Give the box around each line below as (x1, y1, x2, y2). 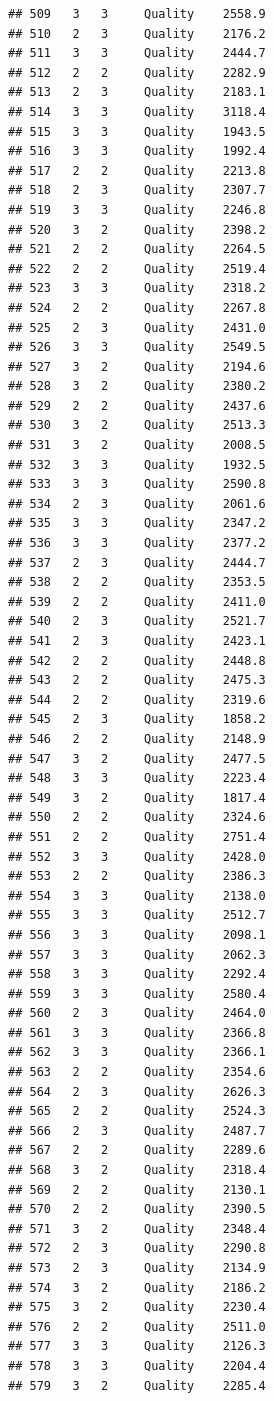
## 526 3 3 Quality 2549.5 (8, 340, 266, 355)
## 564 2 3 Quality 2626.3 (8, 1084, 266, 1099)
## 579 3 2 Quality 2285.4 (8, 1378, 266, 1393)
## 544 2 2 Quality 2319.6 (8, 692, 266, 707)
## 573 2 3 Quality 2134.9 (8, 1261, 266, 1275)
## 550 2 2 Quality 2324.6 (8, 810, 266, 825)
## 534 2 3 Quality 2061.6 (8, 496, 266, 511)
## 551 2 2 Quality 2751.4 (8, 829, 266, 844)
